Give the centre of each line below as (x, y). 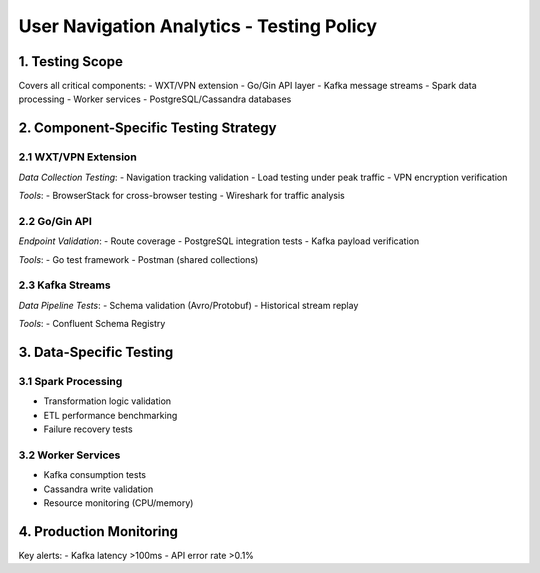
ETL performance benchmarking (110, 415)
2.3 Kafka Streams (64, 285)
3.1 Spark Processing (70, 381)
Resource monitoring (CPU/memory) (118, 502)
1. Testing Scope (71, 61)
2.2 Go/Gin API (55, 221)
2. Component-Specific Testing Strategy (147, 128)
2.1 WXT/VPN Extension (77, 157)
